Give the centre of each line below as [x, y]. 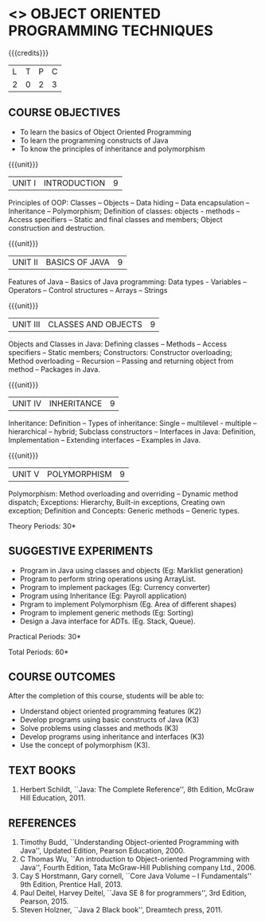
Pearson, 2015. [44, 901]
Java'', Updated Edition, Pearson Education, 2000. [102, 850]
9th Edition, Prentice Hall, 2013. [71, 884]
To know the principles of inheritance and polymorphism [112, 149]
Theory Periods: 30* [42, 525]
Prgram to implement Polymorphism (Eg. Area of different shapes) [128, 604]
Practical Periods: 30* [45, 636]
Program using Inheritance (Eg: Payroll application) [103, 596]
